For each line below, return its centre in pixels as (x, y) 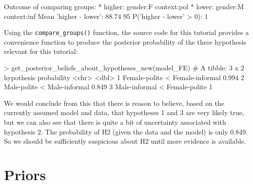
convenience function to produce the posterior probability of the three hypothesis (125, 42)
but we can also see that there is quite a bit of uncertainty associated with (115, 122)
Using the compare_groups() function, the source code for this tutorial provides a (126, 32)
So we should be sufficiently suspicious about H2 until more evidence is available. (125, 141)
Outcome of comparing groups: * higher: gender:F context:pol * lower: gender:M (124, 6)
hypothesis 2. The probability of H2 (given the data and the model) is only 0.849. (126, 131)
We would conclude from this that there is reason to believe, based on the (114, 103)
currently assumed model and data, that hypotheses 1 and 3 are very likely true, (124, 112)
